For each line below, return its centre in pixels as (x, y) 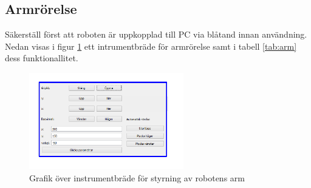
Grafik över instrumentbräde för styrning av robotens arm (137, 178)
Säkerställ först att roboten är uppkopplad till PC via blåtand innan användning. (156, 34)
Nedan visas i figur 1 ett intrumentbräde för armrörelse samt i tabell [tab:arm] (151, 46)
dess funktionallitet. (42, 58)
